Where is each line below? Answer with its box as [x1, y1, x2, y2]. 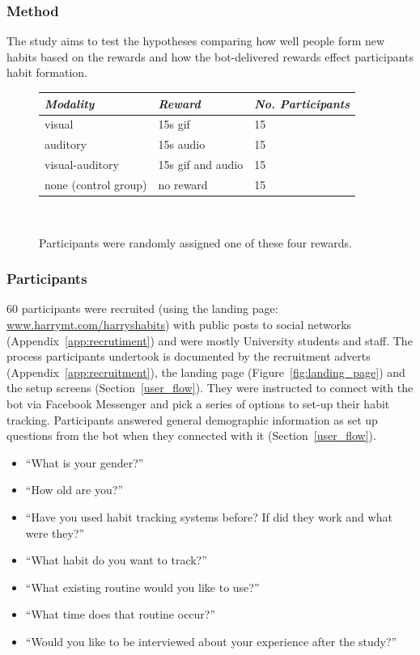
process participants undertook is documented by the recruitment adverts [6, 348, 371, 365]
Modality [45, 95, 95, 112]
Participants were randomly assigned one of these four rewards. [39, 234, 352, 251]
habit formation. [6, 64, 88, 81]
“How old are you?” [25, 481, 123, 498]
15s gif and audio [158, 156, 244, 173]
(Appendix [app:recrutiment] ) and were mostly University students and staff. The [6, 332, 413, 349]
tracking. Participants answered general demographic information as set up [6, 411, 378, 428]
